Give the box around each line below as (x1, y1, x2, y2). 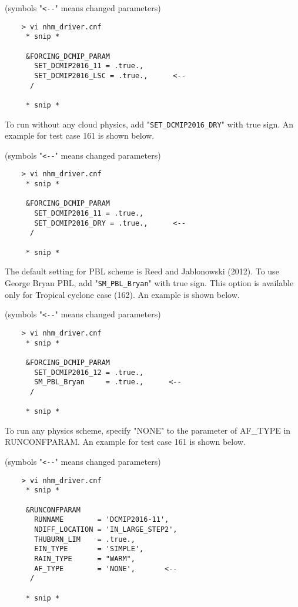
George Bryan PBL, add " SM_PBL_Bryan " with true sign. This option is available (5, 276, 294, 289)
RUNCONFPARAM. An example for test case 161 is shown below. (5, 435, 246, 448)
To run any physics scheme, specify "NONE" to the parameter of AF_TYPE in (5, 424, 291, 436)
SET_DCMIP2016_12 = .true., (34, 368, 144, 377)
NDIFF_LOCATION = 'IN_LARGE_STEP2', (34, 525, 178, 534)
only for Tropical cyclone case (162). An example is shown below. (5, 288, 240, 300)
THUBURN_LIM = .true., (34, 535, 135, 544)
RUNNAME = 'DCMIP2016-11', (34, 515, 169, 524)
